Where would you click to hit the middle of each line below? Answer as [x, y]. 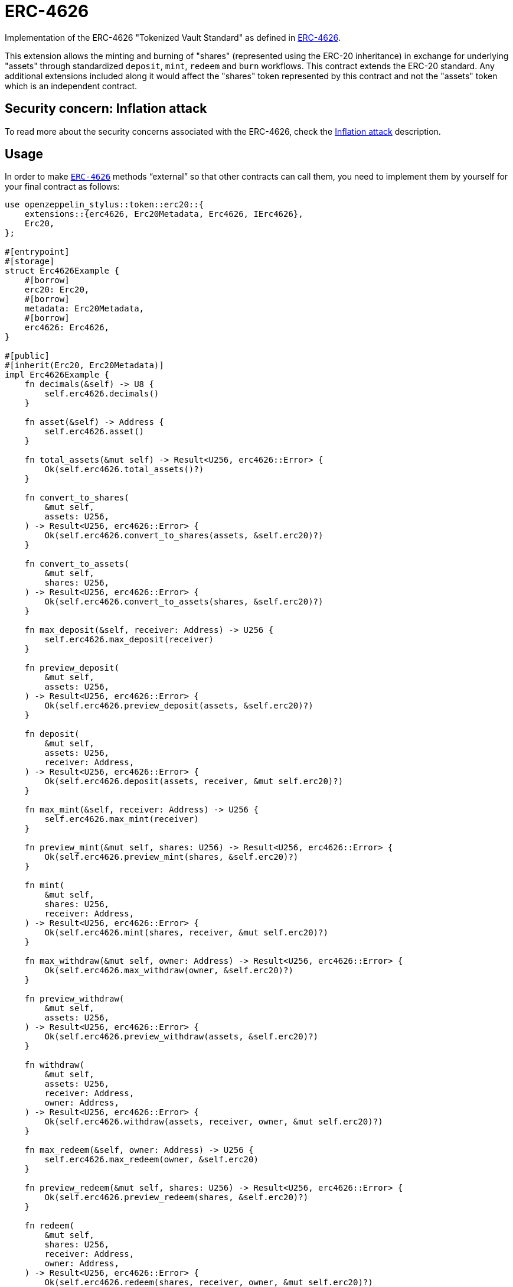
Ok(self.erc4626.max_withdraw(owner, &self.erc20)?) [169, 971]
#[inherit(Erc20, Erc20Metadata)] [84, 365]
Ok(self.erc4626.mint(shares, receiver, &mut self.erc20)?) [186, 933]
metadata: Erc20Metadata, [84, 309]
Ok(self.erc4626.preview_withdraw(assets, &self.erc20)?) [182, 1037]
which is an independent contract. [71, 86]
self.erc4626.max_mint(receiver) [122, 819]
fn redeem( [50, 1226]
